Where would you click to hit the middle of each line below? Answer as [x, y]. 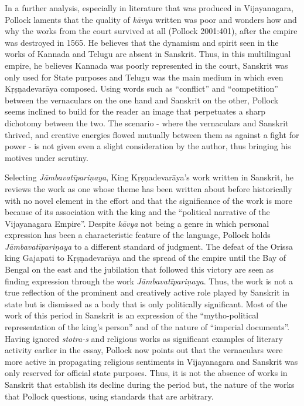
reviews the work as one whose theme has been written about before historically [148, 188]
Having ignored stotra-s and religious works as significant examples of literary [144, 338]
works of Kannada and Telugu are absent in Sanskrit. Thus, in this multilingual [148, 54]
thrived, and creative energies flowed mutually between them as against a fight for [152, 134]
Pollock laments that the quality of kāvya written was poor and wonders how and [151, 19]
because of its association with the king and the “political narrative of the [137, 212]
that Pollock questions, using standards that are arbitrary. [109, 396]
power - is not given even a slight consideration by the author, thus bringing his [148, 146]
